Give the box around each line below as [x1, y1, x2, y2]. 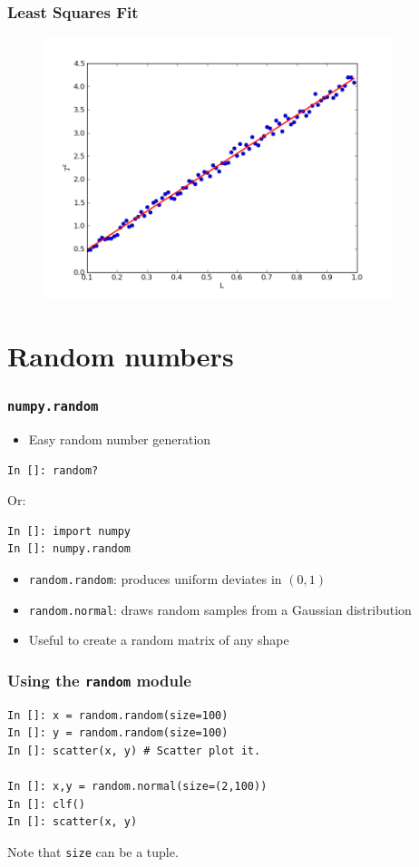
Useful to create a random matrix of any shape [28, 630, 289, 649]
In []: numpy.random [7, 542, 132, 556]
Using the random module [7, 668, 191, 691]
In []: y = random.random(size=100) [7, 726, 229, 740]
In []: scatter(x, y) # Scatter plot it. [7, 744, 261, 757]
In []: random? [7, 463, 99, 477]
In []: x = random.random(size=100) [7, 708, 229, 722]
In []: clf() [7, 797, 85, 811]
